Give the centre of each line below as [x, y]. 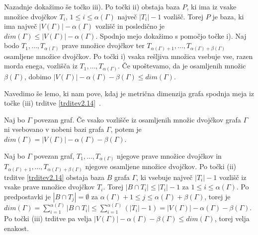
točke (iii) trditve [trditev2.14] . [52, 103]
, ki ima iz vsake [212, 6]
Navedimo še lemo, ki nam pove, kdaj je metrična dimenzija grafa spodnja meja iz [129, 93]
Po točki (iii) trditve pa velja [48, 218]
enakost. [16, 228]
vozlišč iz [233, 177]
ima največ [21, 26]
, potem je [126, 129]
